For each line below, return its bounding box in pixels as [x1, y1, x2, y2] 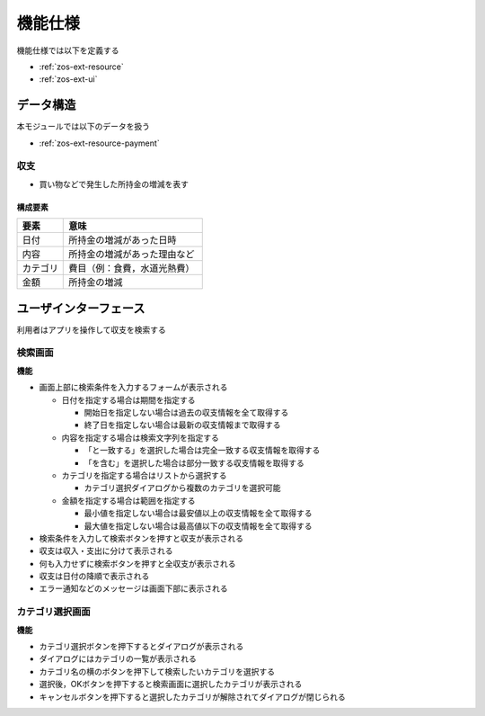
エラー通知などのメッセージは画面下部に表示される [39, 583, 228, 594]
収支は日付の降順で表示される [39, 571, 150, 582]
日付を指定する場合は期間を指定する [61, 394, 196, 405]
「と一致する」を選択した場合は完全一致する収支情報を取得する [84, 445, 321, 456]
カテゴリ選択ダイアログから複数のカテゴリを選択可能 [84, 482, 281, 494]
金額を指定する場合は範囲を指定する [61, 495, 196, 506]
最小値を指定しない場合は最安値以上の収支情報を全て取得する [84, 508, 313, 519]
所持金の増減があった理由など [68, 248, 195, 261]
